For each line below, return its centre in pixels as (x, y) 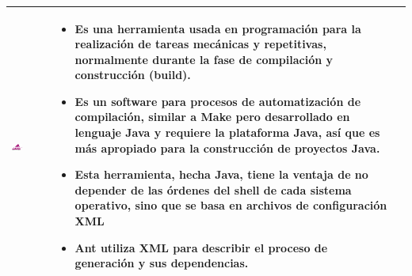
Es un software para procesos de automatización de (218, 101)
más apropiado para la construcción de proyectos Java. (227, 147)
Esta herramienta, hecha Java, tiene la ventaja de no (221, 174)
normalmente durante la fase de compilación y (204, 59)
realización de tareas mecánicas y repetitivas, (200, 44)
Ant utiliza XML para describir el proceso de (201, 247)
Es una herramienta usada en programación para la (218, 28)
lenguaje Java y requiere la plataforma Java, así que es (227, 132)
